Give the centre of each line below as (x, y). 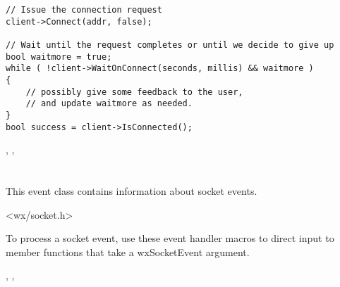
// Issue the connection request (84, 10)
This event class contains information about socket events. (132, 191)
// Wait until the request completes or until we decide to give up (170, 45)
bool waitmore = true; (59, 57)
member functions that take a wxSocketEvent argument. (128, 251)
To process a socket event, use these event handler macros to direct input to (170, 238)
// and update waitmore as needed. (109, 104)
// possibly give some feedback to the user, (134, 92)
